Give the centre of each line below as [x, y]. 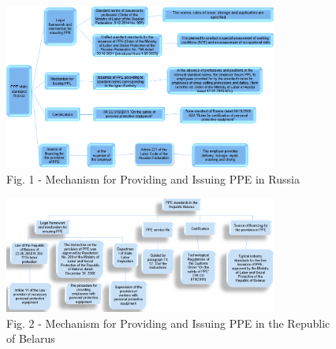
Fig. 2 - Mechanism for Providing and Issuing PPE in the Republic [168, 323]
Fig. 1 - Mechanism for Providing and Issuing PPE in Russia [153, 178]
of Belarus [31, 338]
